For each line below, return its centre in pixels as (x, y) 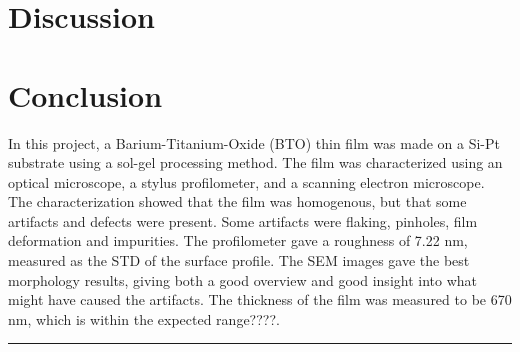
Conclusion (85, 94)
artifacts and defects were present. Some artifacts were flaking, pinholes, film (243, 220)
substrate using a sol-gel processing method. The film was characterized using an (255, 162)
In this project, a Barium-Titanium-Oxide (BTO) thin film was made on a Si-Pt (254, 142)
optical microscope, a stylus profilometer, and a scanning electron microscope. (246, 181)
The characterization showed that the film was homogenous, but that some (237, 201)
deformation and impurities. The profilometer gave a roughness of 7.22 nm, (238, 240)
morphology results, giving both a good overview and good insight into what (243, 279)
